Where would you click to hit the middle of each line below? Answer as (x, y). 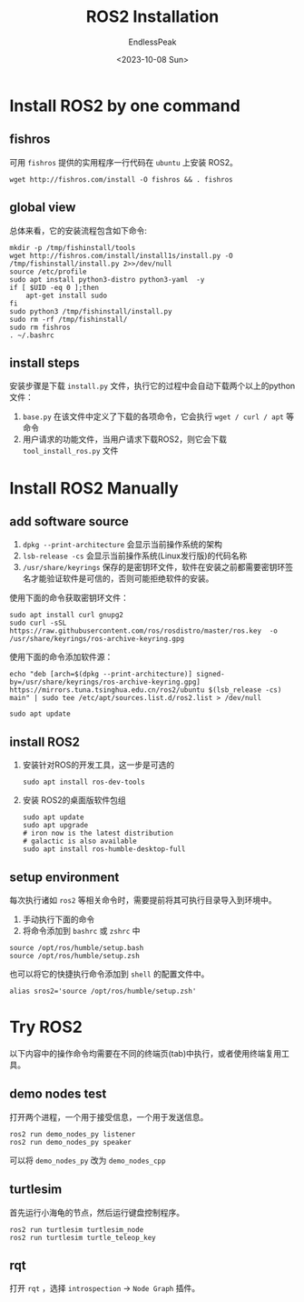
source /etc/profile (49, 271)
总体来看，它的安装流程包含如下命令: (78, 230)
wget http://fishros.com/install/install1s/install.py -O (121, 255)
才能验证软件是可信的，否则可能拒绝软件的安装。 (122, 578)
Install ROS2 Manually (94, 488)
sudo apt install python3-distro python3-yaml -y (107, 279)
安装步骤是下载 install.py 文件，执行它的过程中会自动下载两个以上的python (152, 386)
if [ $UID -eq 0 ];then (54, 287)
